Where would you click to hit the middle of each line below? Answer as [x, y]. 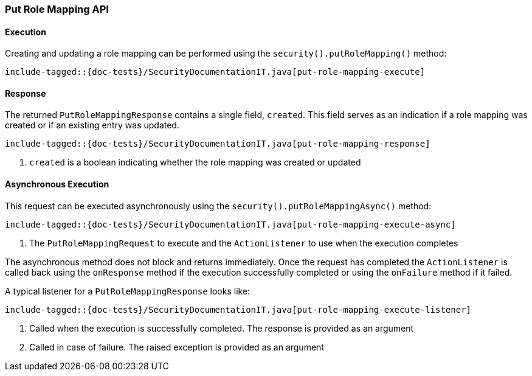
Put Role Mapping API [57, 9]
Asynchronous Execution [57, 184]
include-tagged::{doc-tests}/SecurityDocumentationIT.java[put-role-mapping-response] [218, 144]
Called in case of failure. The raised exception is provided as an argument [177, 347]
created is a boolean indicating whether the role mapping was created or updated [195, 162]
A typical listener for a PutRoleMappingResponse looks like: [128, 291]
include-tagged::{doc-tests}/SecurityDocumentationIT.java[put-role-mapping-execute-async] [230, 224]
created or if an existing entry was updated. [92, 125]
